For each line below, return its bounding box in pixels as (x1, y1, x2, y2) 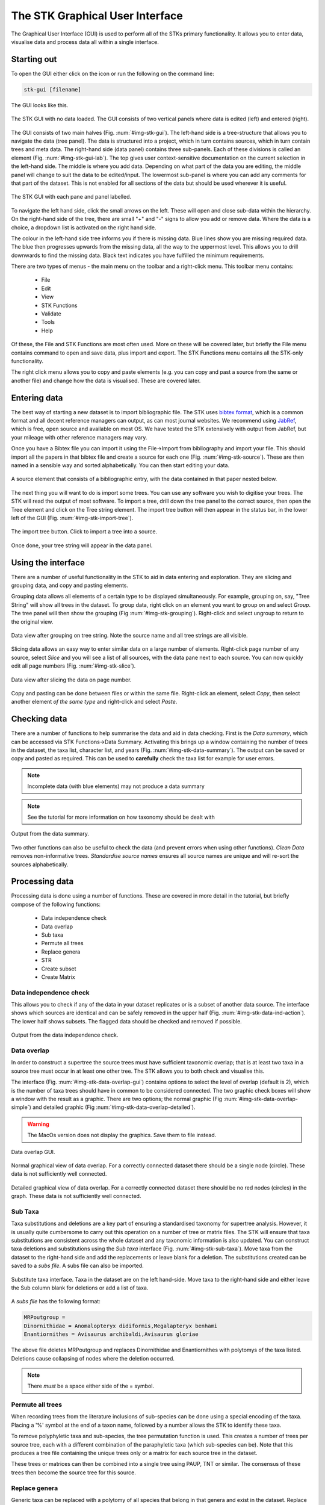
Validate (41, 310, 61, 317)
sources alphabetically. (11, 861, 69, 868)
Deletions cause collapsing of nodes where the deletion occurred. (11, 1354, 175, 1362)
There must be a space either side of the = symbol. (27, 1382, 155, 1390)
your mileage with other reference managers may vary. (11, 433, 147, 441)
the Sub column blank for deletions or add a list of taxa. (11, 1284, 149, 1291)
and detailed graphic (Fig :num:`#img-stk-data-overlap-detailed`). (32, 1103, 196, 1111)
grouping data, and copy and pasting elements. (11, 582, 129, 589)
